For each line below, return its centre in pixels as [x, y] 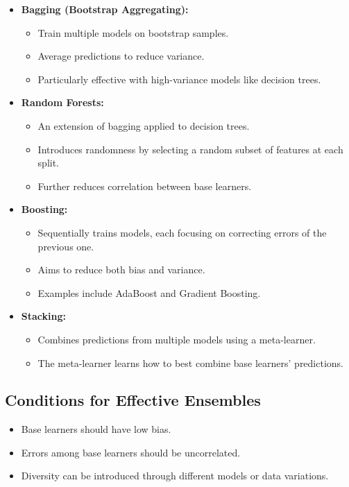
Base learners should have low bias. [96, 429]
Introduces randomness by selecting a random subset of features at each [190, 149]
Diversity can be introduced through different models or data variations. [175, 476]
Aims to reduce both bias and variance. [121, 270]
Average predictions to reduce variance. [121, 56]
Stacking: [43, 316]
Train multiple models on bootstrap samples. [133, 32]
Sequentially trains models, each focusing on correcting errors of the [182, 232]
